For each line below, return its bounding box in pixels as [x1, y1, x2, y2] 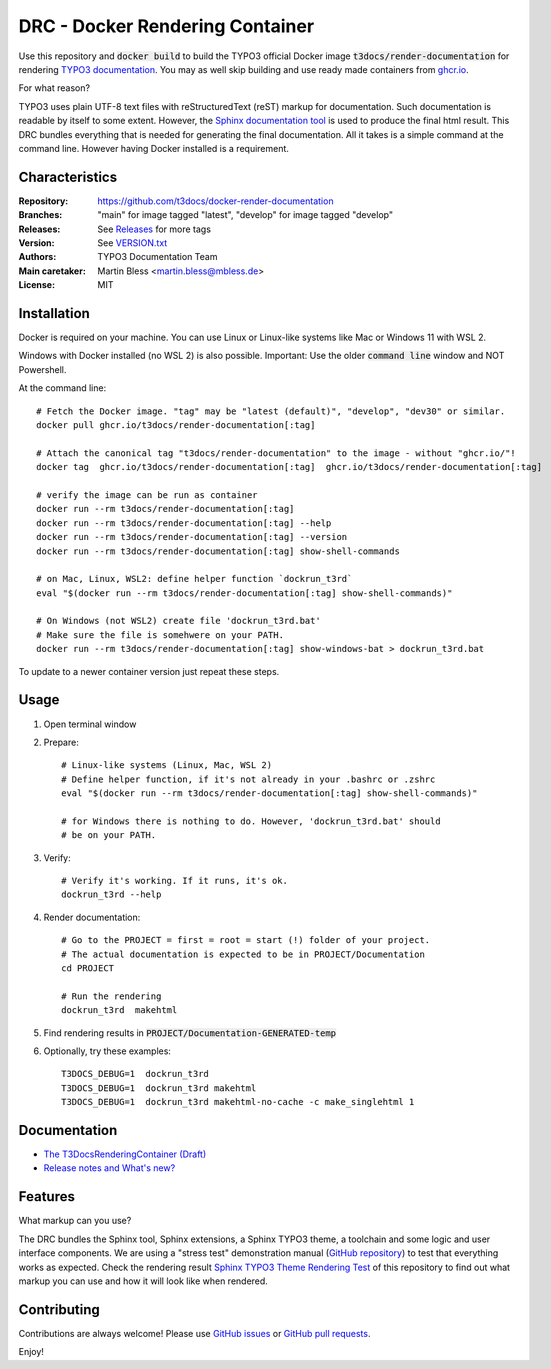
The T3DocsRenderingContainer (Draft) [43, 1148, 207, 1160]
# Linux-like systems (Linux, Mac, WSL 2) [61, 760, 273, 771]
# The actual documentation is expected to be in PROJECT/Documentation [61, 948, 425, 960]
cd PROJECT [61, 963, 115, 974]
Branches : [18, 209, 63, 221]
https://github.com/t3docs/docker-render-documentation [97, 195, 334, 207]
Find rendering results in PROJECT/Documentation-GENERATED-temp [43, 1026, 337, 1039]
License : [18, 279, 55, 291]
